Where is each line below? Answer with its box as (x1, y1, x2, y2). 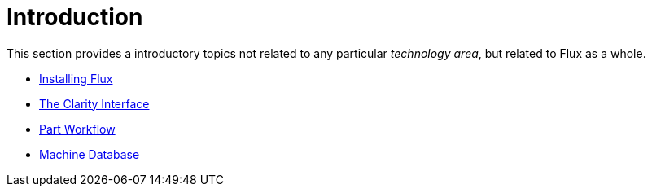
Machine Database (39, 147, 140, 161)
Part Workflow (39, 121, 116, 136)
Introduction (7, 3, 143, 31)
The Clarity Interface (39, 96, 150, 111)
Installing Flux (39, 71, 113, 86)
